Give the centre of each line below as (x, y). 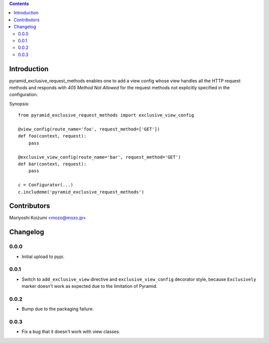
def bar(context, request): (52, 164)
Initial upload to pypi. (43, 256)
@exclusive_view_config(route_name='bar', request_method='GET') (100, 157)
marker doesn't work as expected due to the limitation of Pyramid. (90, 286)
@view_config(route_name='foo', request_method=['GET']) (89, 129)
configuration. (24, 95)
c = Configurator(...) (46, 185)
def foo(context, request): (52, 136)
